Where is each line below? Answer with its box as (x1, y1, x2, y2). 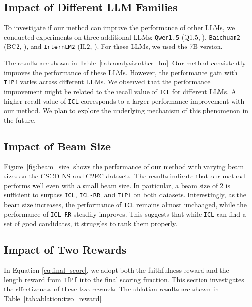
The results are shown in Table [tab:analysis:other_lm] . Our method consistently (4, 58, 246, 68)
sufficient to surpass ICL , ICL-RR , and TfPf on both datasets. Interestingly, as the (4, 190, 247, 200)
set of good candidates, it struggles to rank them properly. (4, 218, 178, 228)
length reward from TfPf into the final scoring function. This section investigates (4, 274, 244, 284)
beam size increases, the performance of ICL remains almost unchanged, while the (4, 199, 247, 210)
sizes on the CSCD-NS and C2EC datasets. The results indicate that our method (4, 171, 245, 181)
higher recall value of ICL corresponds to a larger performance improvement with (4, 96, 245, 106)
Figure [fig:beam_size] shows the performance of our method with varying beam (4, 161, 244, 171)
